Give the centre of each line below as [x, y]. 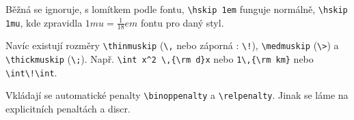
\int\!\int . [31, 72]
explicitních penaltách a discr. [68, 109]
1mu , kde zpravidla [44, 22]
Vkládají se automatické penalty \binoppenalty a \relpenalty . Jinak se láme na [177, 95]
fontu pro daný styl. [182, 22]
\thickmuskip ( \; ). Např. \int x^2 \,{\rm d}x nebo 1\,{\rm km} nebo [160, 59]
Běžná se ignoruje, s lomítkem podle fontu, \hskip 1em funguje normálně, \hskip [177, 9]
